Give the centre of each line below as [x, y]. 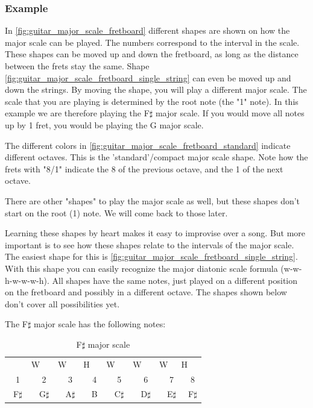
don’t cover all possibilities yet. [62, 303]
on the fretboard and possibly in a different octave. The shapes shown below [146, 292]
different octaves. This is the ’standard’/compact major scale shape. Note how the [156, 157]
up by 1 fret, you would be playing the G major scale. [104, 124]
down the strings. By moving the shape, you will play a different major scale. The [156, 89]
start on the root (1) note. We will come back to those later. [116, 212]
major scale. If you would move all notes [230, 113]
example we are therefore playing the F [77, 113]
